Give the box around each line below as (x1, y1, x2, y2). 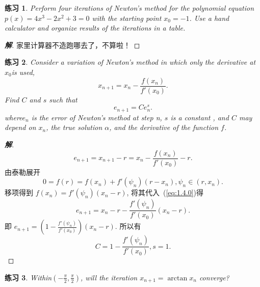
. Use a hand (189, 12, 229, 23)
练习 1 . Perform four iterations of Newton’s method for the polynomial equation (5, 3, 254, 13)
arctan (167, 274, 188, 282)
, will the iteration (81, 272, 138, 282)
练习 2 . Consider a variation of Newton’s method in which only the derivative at (5, 57, 256, 67)
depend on (5, 122, 36, 133)
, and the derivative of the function (109, 122, 219, 133)
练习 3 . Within (5, 272, 52, 282)
